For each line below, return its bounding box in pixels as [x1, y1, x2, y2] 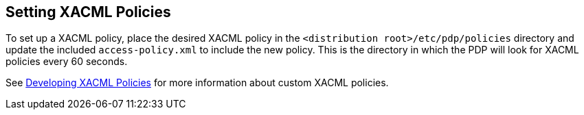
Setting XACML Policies [5, 3, 171, 21]
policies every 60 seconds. [5, 55, 128, 68]
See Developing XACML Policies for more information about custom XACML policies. [5, 77, 389, 89]
